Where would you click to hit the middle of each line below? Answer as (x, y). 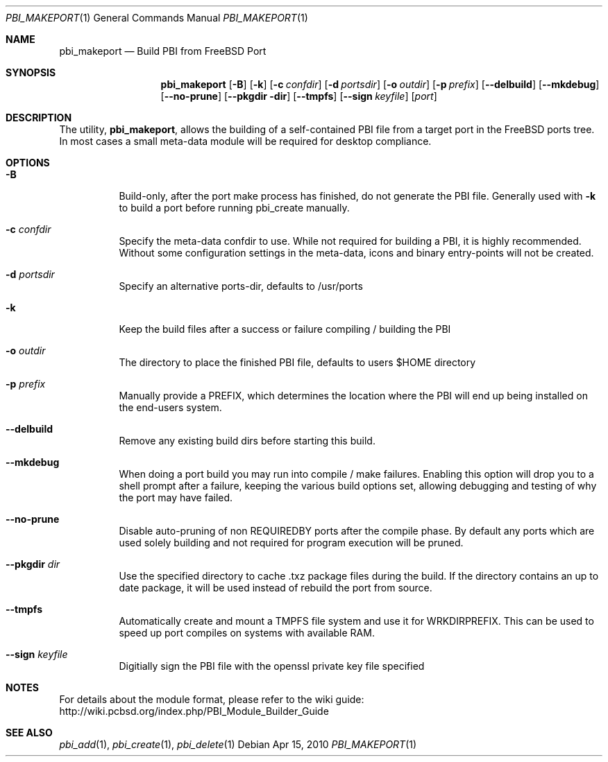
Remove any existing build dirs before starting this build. (247, 441)
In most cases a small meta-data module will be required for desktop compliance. (245, 141)
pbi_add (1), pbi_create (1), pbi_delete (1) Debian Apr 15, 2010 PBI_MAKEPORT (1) (238, 744)
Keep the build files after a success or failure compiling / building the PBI (285, 329)
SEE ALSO (29, 733)
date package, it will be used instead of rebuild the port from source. (276, 588)
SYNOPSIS (31, 72)
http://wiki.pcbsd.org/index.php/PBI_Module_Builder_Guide (194, 711)
